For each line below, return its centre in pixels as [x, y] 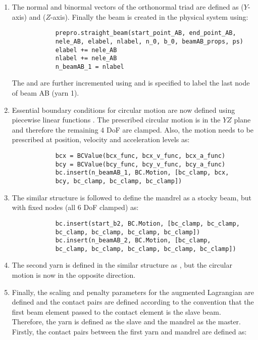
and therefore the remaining [55, 129]
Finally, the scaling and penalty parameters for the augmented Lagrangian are [133, 292]
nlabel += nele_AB [86, 58]
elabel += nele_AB [86, 50]
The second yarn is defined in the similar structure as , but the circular [122, 265]
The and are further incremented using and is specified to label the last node [131, 83]
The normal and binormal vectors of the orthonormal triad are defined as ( [128, 7]
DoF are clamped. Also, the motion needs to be [180, 129]
